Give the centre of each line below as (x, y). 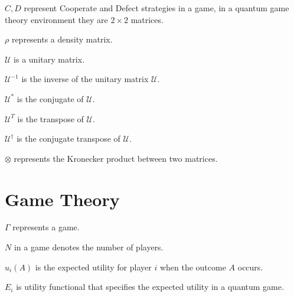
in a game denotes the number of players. (89, 247)
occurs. (250, 267)
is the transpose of (50, 118)
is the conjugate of (50, 98)
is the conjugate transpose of (68, 138)
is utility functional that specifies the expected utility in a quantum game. (150, 287)
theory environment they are (56, 19)
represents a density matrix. (62, 39)
